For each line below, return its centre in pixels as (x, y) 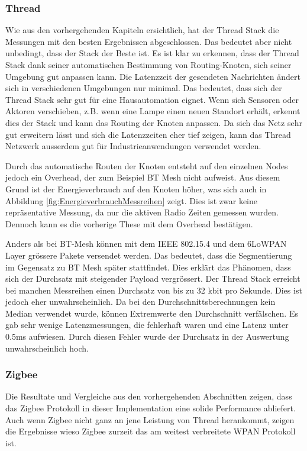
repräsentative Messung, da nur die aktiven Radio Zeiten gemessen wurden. (142, 212)
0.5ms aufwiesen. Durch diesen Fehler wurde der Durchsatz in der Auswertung (147, 336)
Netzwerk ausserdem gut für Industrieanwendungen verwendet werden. (133, 146)
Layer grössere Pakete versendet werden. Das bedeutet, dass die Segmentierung (149, 255)
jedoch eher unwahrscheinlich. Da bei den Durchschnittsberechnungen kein (140, 302)
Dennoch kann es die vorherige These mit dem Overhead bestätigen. (129, 223)
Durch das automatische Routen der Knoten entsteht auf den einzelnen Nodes (147, 165)
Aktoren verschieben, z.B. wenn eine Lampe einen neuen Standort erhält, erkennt (153, 111)
